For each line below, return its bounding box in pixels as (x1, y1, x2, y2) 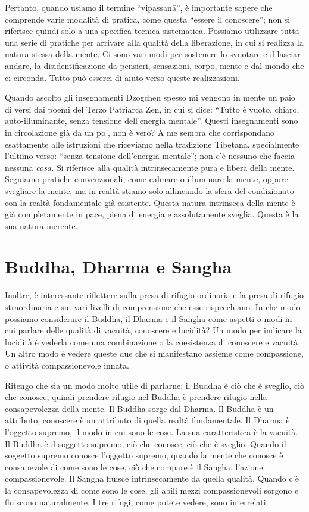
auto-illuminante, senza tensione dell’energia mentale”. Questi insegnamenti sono (5, 114, 298, 127)
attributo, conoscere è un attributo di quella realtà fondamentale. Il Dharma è (5, 414, 290, 426)
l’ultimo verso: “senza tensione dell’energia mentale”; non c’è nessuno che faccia (5, 149, 295, 162)
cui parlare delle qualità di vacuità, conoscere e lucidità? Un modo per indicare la (5, 324, 302, 336)
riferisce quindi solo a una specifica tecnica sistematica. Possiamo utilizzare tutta (5, 24, 299, 37)
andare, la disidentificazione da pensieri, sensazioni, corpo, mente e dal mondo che (5, 59, 304, 71)
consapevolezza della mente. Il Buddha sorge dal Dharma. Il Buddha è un (5, 402, 274, 414)
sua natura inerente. (5, 219, 78, 232)
